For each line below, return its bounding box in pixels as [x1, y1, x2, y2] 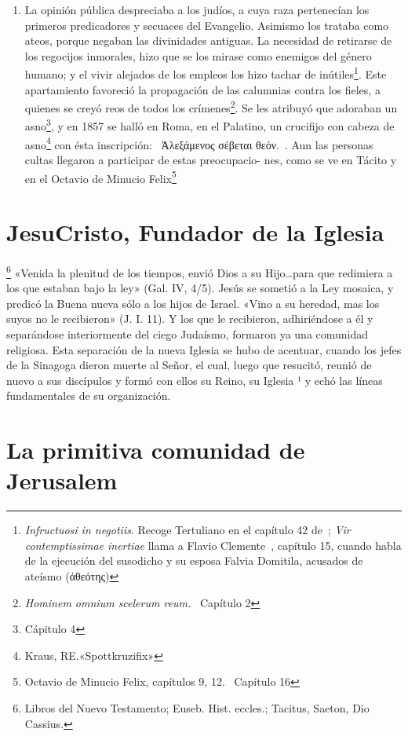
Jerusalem [6, 464, 118, 496]
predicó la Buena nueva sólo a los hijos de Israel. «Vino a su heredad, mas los [6, 295, 380, 311]
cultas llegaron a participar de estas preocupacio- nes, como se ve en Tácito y [24, 151, 397, 167]
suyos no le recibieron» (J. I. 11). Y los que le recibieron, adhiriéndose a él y [6, 310, 373, 327]
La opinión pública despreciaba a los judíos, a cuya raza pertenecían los [24, 2, 370, 17]
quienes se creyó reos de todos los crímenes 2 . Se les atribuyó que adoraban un [24, 97, 398, 115]
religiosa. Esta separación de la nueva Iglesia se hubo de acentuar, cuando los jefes [6, 341, 402, 357]
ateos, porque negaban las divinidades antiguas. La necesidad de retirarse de [24, 32, 392, 49]
